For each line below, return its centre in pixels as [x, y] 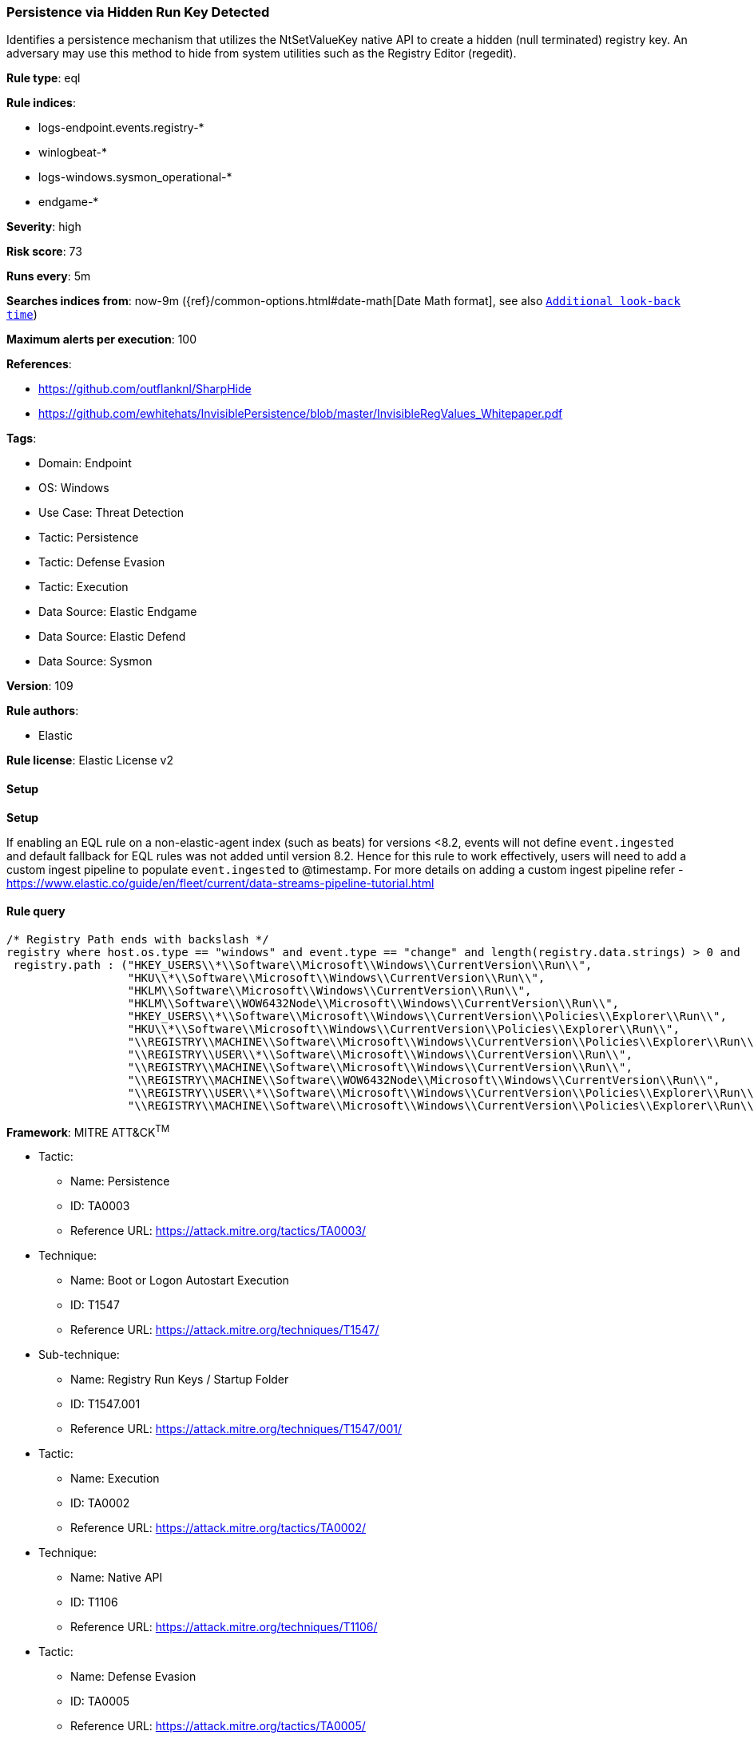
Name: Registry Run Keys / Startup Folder [180, 1380]
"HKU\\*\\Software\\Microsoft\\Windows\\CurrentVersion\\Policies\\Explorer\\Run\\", [403, 1028]
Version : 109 [40, 686]
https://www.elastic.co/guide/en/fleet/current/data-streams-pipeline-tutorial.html [220, 883]
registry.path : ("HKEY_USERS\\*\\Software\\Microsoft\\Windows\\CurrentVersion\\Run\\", [303, 965]
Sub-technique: [79, 1355]
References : [39, 364]
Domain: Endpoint [85, 463]
